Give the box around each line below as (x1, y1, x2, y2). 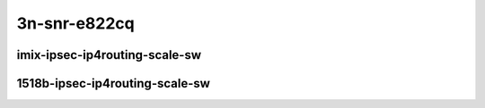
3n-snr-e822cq (16, 13, 135, 33)
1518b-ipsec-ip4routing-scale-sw (16, 76, 211, 91)
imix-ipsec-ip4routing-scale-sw (16, 47, 202, 62)
